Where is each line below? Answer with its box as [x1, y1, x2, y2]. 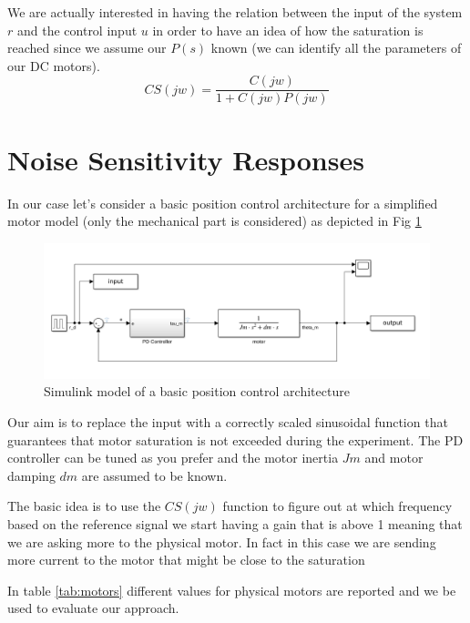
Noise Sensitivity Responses [7, 140, 364, 178]
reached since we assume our [7, 38, 167, 57]
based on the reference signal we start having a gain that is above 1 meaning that [7, 514, 463, 533]
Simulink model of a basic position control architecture [44, 382, 350, 401]
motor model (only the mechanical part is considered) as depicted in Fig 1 [7, 211, 422, 230]
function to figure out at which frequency [222, 496, 453, 516]
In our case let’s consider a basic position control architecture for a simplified [7, 193, 438, 212]
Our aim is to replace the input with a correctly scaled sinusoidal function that [7, 413, 448, 431]
